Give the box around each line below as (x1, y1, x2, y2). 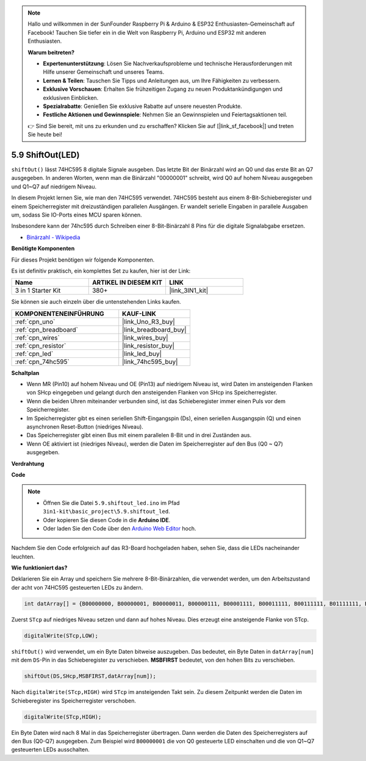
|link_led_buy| (122, 349, 162, 358)
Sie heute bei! (27, 131, 62, 138)
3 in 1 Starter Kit (15, 287, 61, 295)
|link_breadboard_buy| (122, 325, 187, 334)
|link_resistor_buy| (122, 341, 175, 350)
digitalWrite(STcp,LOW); (24, 632, 99, 639)
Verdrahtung (11, 460, 45, 467)
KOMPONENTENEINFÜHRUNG (15, 309, 105, 318)
